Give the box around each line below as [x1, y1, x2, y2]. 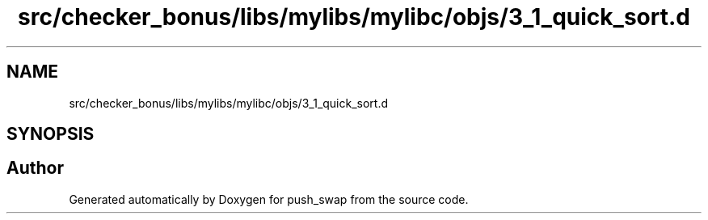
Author [6, 158, 64, 179]
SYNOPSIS [6, 124, 95, 145]
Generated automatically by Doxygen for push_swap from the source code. [69, 192, 469, 206]
